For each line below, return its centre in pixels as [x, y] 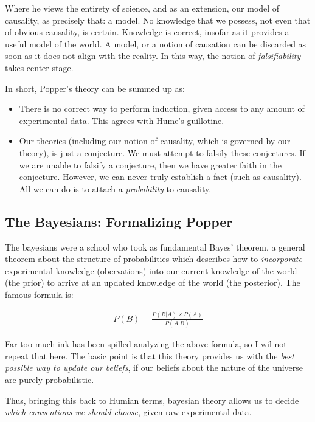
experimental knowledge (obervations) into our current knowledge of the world [151, 270]
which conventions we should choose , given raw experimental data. [128, 412]
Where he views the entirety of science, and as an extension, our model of [142, 8]
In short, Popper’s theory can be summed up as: [95, 88]
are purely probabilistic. [50, 379]
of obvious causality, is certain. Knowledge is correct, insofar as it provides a [147, 32]
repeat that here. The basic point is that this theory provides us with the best [150, 355]
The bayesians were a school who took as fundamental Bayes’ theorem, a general [155, 247]
